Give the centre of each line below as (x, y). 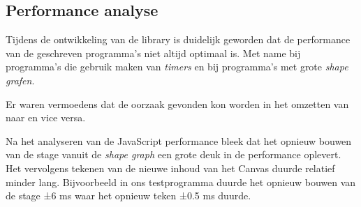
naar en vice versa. (46, 117)
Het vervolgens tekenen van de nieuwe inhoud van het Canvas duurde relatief (170, 168)
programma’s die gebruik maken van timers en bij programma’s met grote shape (177, 67)
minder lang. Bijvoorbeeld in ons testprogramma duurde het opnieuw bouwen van (181, 182)
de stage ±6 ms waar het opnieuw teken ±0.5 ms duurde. (128, 195)
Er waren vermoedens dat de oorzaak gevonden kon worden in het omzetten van (177, 103)
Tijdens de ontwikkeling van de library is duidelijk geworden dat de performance (178, 39)
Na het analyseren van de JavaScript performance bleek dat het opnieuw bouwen (179, 140)
